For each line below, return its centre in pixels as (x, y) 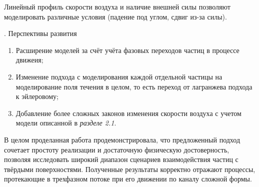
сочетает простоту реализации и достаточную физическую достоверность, (117, 149)
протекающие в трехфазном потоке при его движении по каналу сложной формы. (128, 179)
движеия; (29, 60)
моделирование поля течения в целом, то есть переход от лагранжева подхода (134, 86)
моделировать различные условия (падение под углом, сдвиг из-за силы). (115, 16)
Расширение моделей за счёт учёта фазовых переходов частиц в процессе (127, 50)
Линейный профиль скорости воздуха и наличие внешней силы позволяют (117, 6)
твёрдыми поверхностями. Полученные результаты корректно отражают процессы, (130, 169)
